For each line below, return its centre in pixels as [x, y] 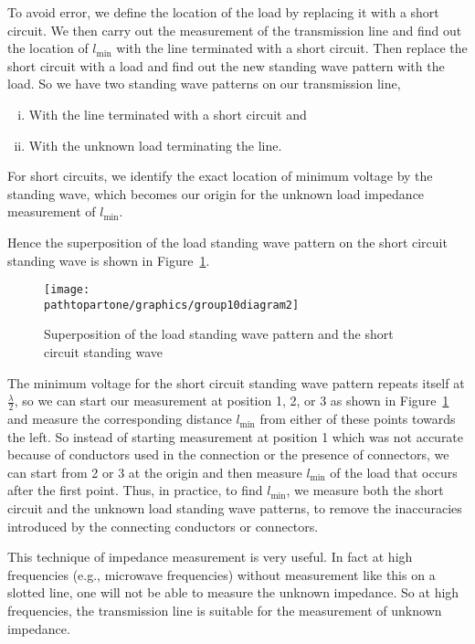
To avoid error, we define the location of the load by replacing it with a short [223, 12]
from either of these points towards [358, 419]
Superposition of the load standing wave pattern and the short [219, 334]
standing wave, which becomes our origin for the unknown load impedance [216, 193]
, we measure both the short [365, 490]
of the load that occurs [394, 472]
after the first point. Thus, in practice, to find [135, 490]
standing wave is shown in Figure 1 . [109, 260]
